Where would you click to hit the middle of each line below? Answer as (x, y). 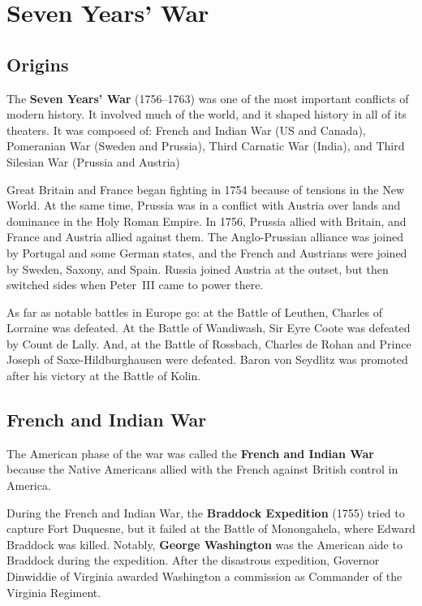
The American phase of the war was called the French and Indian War (190, 453)
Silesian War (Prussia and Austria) (93, 161)
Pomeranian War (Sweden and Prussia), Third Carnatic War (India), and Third (206, 146)
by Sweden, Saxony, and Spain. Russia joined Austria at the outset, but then (198, 268)
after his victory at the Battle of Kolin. (104, 376)
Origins (38, 64)
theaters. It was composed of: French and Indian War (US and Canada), (186, 130)
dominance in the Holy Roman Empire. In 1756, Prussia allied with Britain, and (207, 221)
